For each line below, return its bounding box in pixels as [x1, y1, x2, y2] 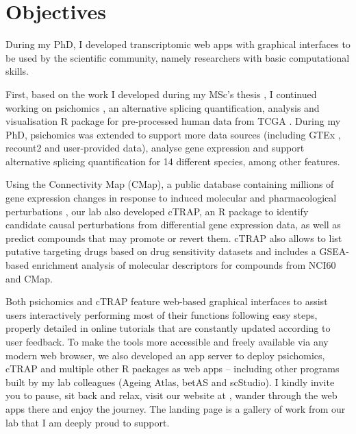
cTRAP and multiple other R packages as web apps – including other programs [5, 361, 340, 376]
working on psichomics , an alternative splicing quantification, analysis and [5, 100, 320, 114]
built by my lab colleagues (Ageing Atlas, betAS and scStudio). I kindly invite [5, 374, 335, 389]
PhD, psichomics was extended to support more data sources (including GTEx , [5, 127, 341, 141]
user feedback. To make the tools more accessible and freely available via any [5, 335, 329, 348]
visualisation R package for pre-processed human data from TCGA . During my [5, 114, 341, 128]
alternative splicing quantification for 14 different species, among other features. [5, 154, 340, 168]
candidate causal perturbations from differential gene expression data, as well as [5, 217, 341, 232]
